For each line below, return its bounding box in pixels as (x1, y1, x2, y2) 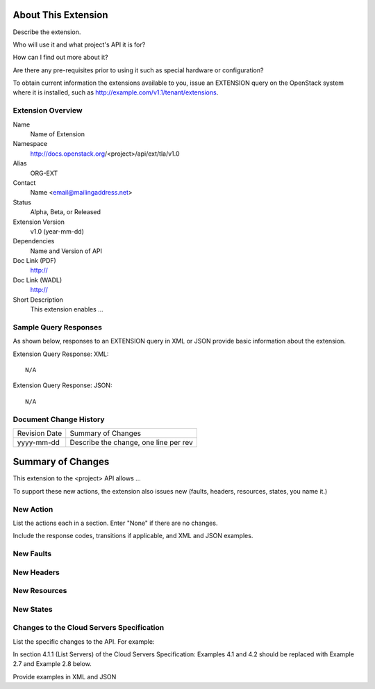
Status (12, 198, 31, 206)
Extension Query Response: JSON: (12, 381, 112, 389)
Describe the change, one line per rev (69, 437, 194, 447)
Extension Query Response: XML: (12, 350, 109, 358)
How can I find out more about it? (12, 53, 108, 62)
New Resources (12, 586, 67, 596)
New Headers (12, 567, 60, 577)
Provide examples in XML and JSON (12, 672, 117, 681)
